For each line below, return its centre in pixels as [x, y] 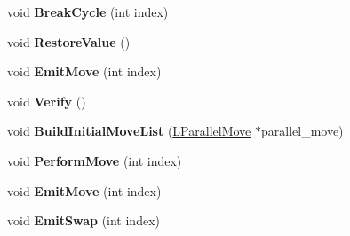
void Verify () [47, 101]
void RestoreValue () [69, 41]
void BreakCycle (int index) [88, 12]
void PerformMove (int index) [95, 160]
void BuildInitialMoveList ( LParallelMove [129, 131]
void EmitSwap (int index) [84, 220]
